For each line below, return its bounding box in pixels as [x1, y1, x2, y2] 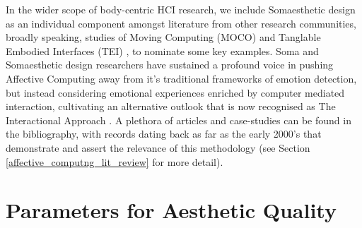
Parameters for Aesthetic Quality [6, 196, 337, 224]
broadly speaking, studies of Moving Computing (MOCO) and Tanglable [6, 30, 321, 44]
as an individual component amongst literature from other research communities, [6, 16, 356, 30]
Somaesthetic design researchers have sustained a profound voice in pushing [6, 57, 334, 72]
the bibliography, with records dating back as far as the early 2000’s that [6, 126, 322, 141]
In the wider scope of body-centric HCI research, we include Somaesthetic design [6, 2, 356, 16]
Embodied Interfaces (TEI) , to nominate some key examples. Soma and [6, 43, 319, 58]
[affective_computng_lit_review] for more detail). [6, 154, 223, 169]
